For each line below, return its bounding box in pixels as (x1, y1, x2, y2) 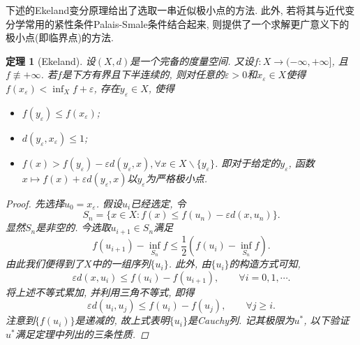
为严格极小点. (145, 170, 208, 185)
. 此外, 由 (168, 256, 211, 271)
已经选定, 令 (130, 196, 186, 210)
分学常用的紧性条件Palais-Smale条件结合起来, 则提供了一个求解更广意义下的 (6, 16, 350, 31)
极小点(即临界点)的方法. (6, 30, 114, 45)
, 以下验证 (303, 313, 350, 328)
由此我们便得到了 (6, 256, 84, 271)
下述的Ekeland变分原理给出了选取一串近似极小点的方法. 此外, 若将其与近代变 (6, 3, 355, 17)
